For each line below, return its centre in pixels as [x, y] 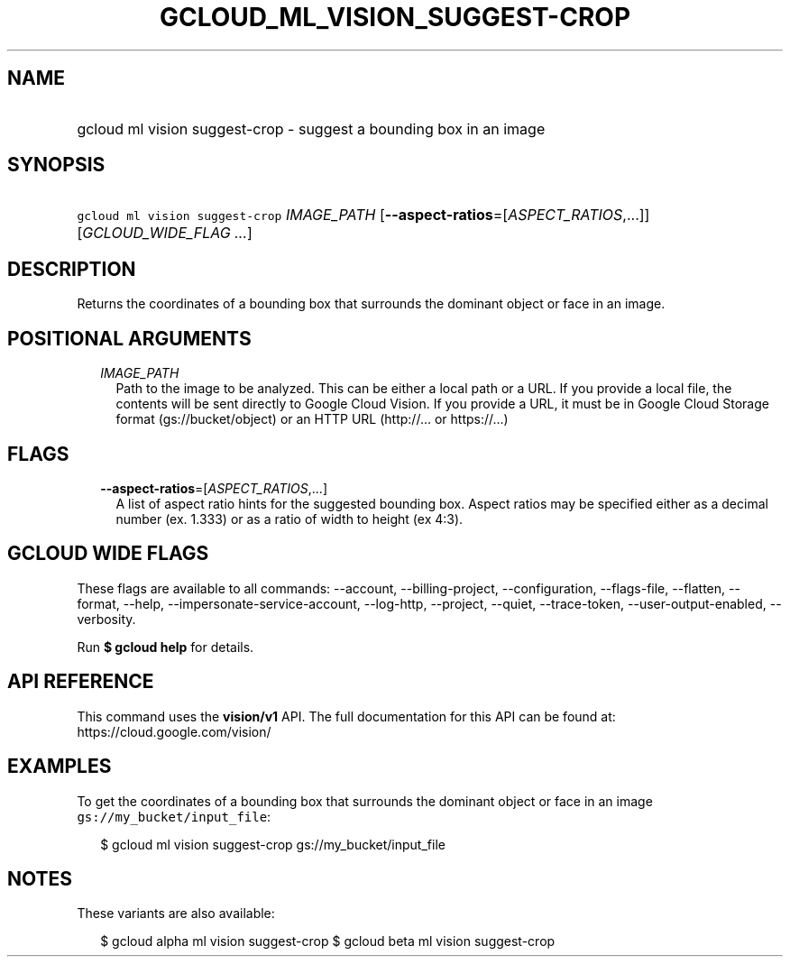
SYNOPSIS [56, 165]
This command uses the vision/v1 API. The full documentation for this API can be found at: [346, 716]
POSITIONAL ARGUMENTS [129, 338]
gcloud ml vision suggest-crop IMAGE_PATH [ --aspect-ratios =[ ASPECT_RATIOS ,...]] [363, 215]
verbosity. [106, 619]
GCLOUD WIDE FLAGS [108, 554]
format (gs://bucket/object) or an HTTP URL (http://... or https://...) [312, 419]
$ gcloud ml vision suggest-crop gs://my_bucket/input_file [273, 844]
